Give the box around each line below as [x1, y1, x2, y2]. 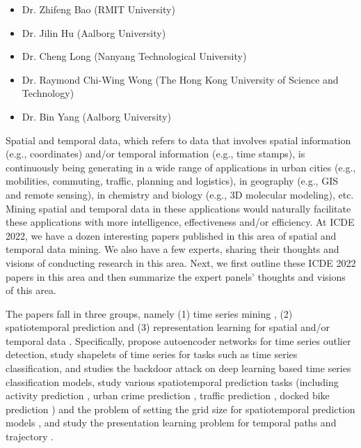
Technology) [22, 86, 74, 100]
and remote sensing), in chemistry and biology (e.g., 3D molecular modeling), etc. [6, 187, 354, 201]
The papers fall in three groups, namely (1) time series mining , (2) [6, 306, 293, 320]
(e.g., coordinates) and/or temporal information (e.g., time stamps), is [6, 146, 305, 161]
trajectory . [6, 429, 54, 444]
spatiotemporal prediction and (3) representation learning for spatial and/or [6, 320, 330, 334]
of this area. [6, 283, 56, 298]
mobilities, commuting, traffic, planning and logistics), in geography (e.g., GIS [6, 173, 339, 188]
